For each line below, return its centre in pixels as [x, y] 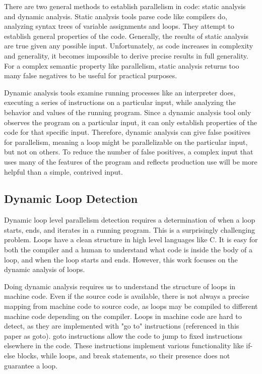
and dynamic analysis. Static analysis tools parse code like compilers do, [116, 16]
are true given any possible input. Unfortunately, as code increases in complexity [129, 46]
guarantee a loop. [31, 365]
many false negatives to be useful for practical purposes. [91, 75]
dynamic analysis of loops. [45, 269]
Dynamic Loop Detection [71, 199]
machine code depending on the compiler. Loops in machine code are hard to [123, 316]
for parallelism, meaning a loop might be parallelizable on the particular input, [126, 142]
